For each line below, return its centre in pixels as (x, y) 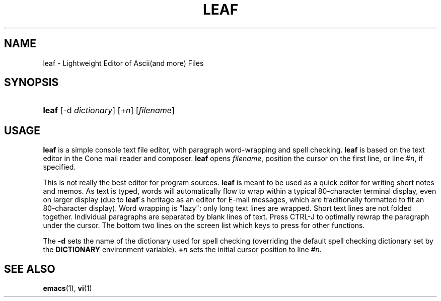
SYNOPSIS (31, 83)
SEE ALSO (30, 269)
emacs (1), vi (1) (67, 288)
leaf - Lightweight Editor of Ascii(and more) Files (123, 63)
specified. (59, 167)
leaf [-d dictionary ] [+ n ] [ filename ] (109, 110)
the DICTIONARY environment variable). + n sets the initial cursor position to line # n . (182, 250)
